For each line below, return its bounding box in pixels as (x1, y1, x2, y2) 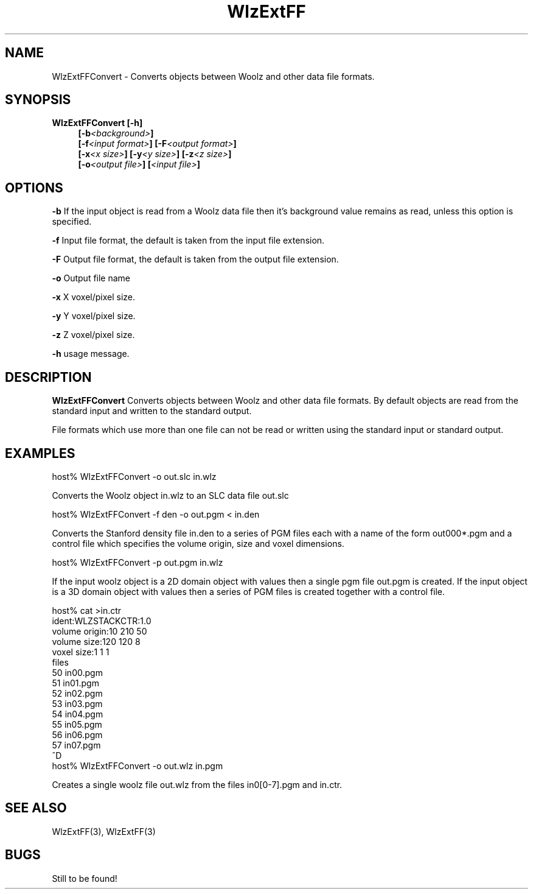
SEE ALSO (5, 800, 67, 816)
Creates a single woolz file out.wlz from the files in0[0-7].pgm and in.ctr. (52, 779, 343, 790)
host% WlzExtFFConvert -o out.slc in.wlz (52, 471, 217, 482)
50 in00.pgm (52, 667, 103, 678)
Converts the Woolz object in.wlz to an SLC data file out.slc (52, 490, 289, 501)
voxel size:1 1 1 (52, 646, 110, 657)
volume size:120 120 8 (52, 636, 141, 647)
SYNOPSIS (5, 92, 71, 108)
